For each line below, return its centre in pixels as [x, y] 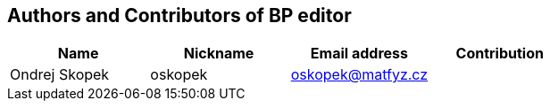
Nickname [219, 54]
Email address [359, 54]
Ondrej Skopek [60, 75]
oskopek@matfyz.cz [359, 75]
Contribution [500, 54]
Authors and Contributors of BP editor [179, 15]
